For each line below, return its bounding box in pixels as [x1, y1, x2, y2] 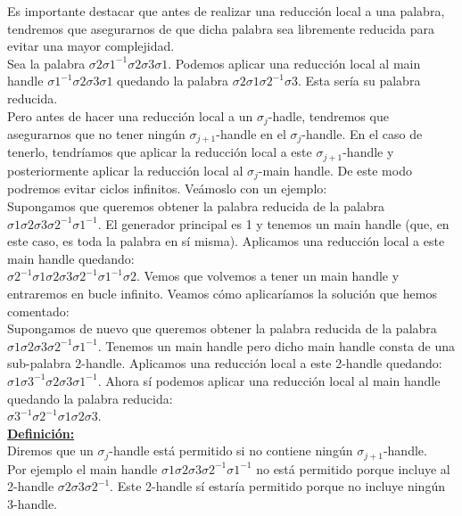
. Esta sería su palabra [297, 71, 421, 90]
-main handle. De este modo [258, 160, 412, 179]
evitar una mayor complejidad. [7, 37, 175, 55]
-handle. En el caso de [301, 125, 423, 143]
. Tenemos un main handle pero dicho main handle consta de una [97, 336, 455, 355]
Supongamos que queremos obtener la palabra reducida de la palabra [7, 196, 385, 215]
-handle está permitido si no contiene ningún [109, 441, 353, 460]
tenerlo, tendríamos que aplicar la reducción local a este [7, 143, 312, 161]
